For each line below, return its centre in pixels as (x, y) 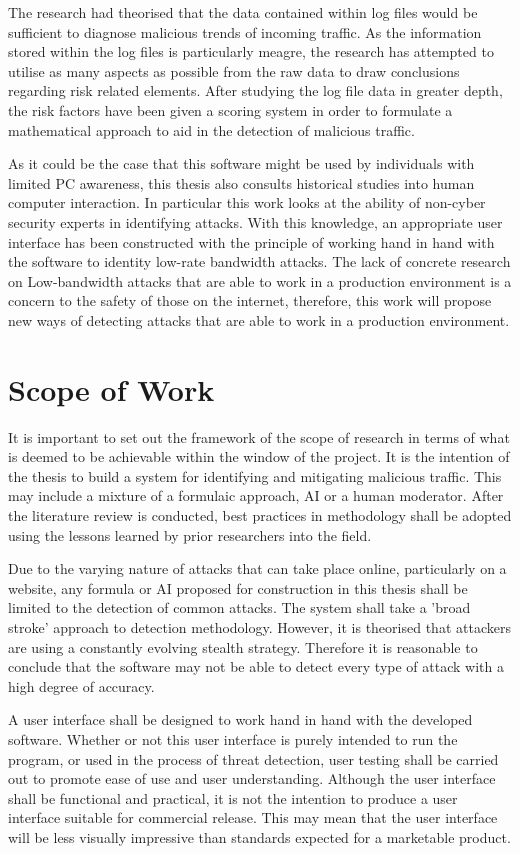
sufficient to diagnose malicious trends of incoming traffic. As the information (245, 31)
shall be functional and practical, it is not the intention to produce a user (233, 797)
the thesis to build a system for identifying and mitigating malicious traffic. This (255, 475)
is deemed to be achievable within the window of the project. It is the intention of (259, 456)
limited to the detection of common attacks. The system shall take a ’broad (239, 607)
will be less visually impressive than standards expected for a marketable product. (259, 836)
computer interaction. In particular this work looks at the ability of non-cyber (247, 202)
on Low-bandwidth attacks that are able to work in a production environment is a (260, 280)
